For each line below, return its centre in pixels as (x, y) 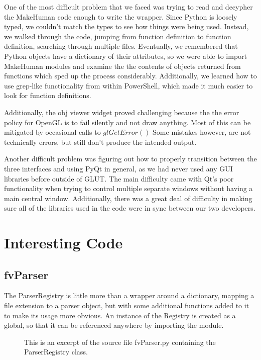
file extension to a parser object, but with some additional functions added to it (127, 305)
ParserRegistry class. (56, 352)
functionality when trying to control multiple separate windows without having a (128, 188)
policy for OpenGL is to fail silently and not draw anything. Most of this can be (127, 122)
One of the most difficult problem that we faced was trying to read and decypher (128, 7)
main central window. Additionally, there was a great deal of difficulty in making (128, 198)
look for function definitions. (48, 95)
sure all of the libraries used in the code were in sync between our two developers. (130, 208)
